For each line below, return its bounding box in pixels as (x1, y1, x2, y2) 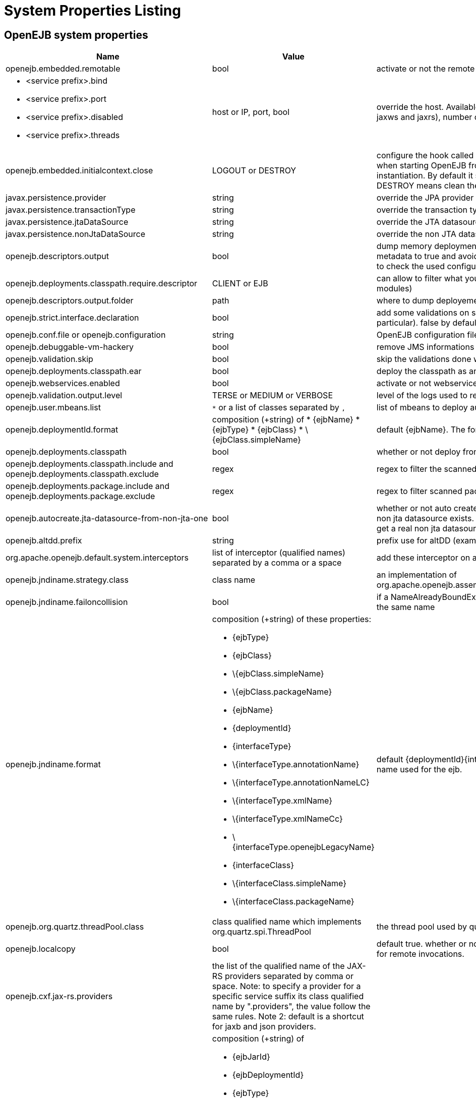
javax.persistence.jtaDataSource (6, 217, 129, 227)
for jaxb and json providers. (212, 1021, 316, 1032)
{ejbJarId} (232, 1052, 270, 1062)
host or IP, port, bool (212, 107, 290, 117)
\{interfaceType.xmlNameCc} (232, 814, 343, 824)
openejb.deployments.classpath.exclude (6, 469, 159, 479)
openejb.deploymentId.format (6, 424, 118, 435)
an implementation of (376, 570, 457, 580)
